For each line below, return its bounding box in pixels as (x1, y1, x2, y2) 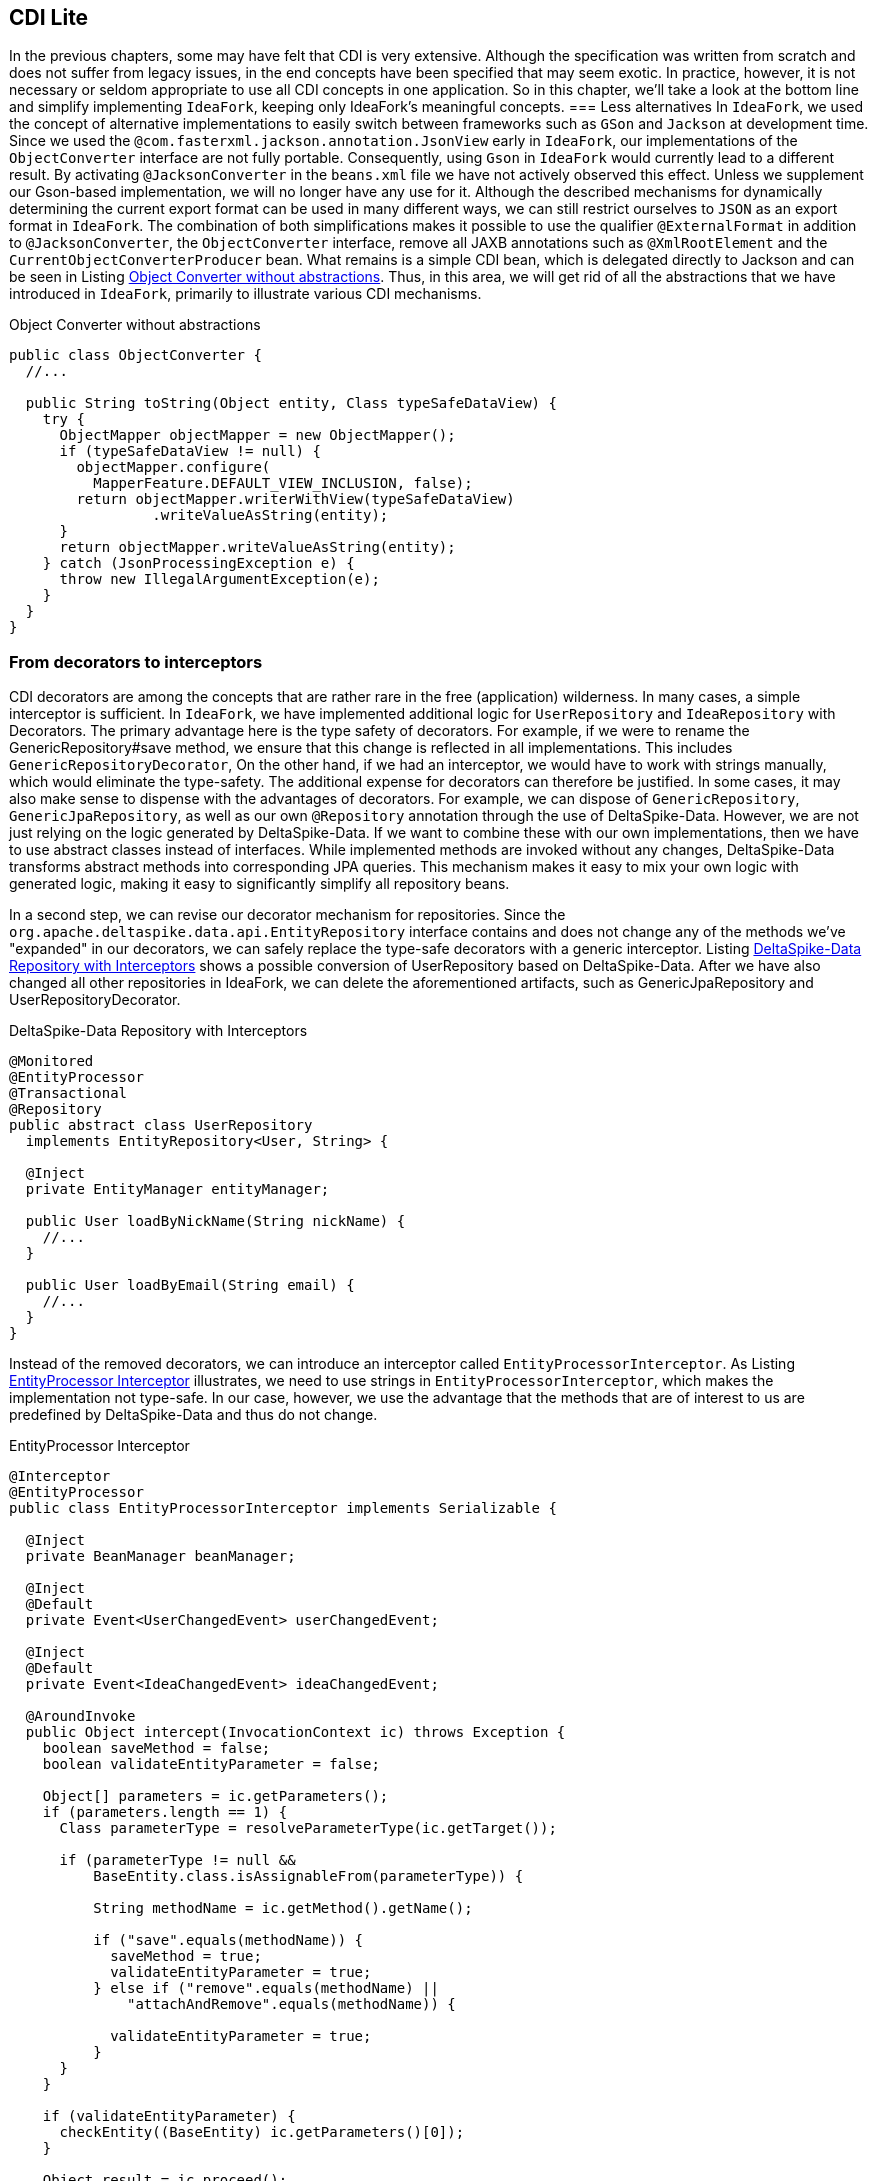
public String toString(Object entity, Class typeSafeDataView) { (25, 395, 557, 412)
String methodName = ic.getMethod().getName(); (93, 1900, 473, 1917)
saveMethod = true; (110, 1948, 262, 1965)
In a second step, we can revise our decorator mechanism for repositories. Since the (9, 906, 566, 924)
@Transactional (9, 1085, 128, 1102)
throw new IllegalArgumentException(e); (59, 571, 380, 588)
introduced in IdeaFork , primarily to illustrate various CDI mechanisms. (9, 285, 482, 303)
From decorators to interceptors (9, 651, 263, 672)
